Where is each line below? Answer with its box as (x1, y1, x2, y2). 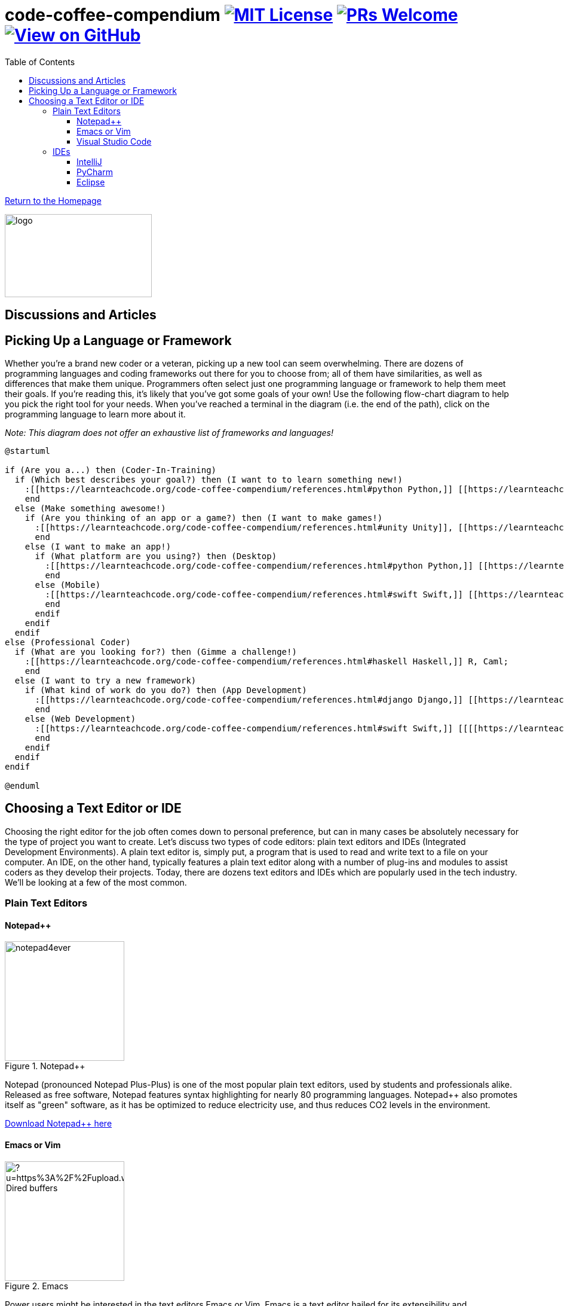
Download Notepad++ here (5, 1118, 112, 1129)
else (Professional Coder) (5, 637, 131, 648)
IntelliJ (76, 156, 102, 167)
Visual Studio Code (76, 136, 152, 147)
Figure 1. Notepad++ (5, 1061, 85, 1072)
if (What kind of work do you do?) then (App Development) (24, 685, 307, 695)
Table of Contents (5, 56, 75, 67)
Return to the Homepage (5, 195, 102, 206)
